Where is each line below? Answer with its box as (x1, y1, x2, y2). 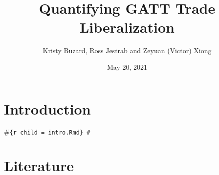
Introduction (4, 98, 91, 118)
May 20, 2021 (107, 61, 148, 72)
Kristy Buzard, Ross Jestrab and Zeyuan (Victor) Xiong (43, 45, 212, 56)
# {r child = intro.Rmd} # (4, 127, 90, 137)
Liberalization (79, 17, 175, 37)
